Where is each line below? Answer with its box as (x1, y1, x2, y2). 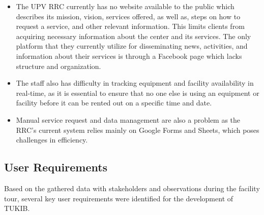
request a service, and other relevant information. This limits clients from (16, 21, 245, 31)
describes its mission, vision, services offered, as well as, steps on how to (16, 11, 241, 21)
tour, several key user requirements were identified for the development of (4, 193, 233, 203)
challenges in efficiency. (16, 134, 88, 145)
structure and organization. (16, 60, 101, 71)
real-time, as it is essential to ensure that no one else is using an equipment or (16, 87, 259, 98)
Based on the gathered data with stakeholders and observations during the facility (4, 183, 260, 193)
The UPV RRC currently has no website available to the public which (16, 1, 234, 11)
